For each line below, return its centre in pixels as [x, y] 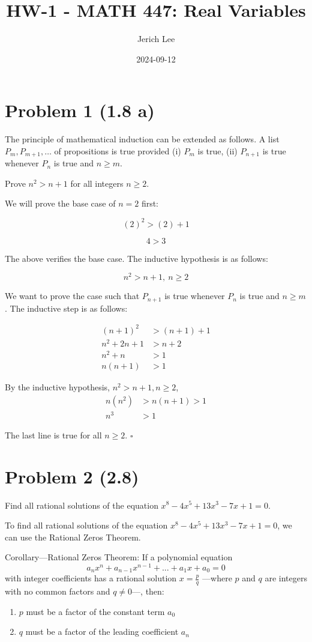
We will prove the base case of [60, 203]
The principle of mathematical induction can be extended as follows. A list [142, 139]
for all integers [97, 183]
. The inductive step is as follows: [66, 308]
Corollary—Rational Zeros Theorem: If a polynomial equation [119, 557]
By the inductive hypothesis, [57, 387]
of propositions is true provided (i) [118, 150]
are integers [286, 578]
